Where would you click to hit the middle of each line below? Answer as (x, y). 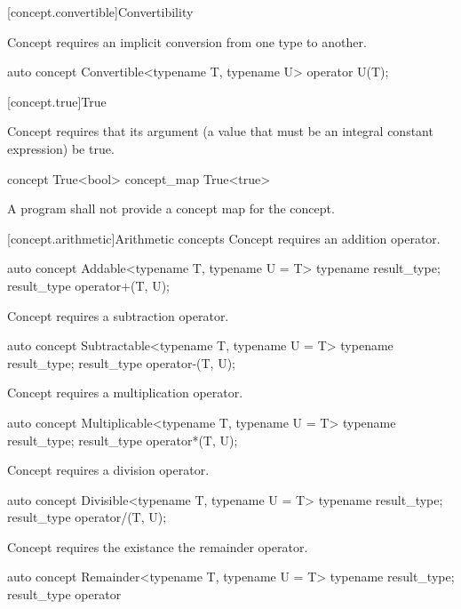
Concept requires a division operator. (108, 470)
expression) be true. (61, 148)
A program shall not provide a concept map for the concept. (171, 208)
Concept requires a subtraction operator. (118, 315)
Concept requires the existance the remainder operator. (158, 546)
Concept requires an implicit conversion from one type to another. (187, 41)
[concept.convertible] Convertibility (100, 12)
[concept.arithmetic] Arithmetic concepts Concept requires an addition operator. (224, 238)
